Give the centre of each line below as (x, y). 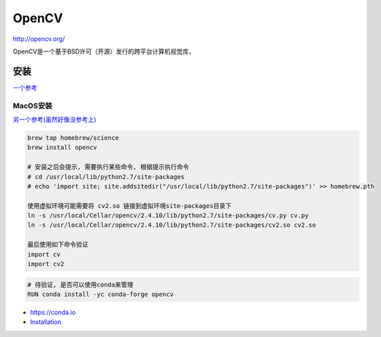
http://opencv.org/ (39, 39)
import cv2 (46, 264)
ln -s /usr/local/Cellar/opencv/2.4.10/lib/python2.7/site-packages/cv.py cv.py (168, 216)
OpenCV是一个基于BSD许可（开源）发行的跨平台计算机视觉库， (104, 51)
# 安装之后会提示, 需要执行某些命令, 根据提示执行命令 (108, 167)
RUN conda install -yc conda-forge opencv (100, 294)
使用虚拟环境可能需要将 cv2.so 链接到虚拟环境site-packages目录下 (130, 206)
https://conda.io (53, 312)
